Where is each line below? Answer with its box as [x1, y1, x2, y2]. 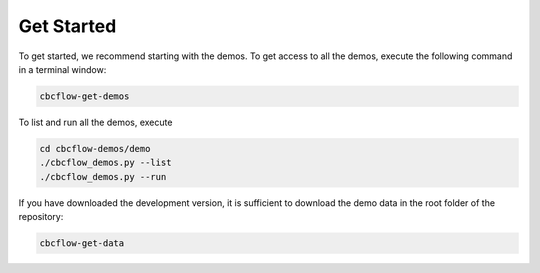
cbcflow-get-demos [39, 90, 130, 102]
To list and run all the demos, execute [18, 116, 173, 128]
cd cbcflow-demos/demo [39, 143, 151, 154]
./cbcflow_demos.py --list [39, 157, 172, 169]
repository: [18, 211, 64, 223]
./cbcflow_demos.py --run [39, 171, 167, 182]
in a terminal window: [18, 63, 107, 75]
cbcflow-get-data [39, 238, 125, 249]
